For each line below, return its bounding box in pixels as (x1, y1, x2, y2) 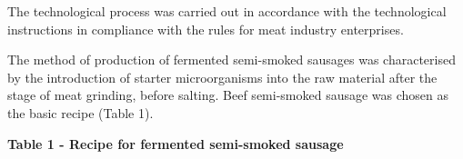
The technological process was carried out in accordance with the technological (7, 2, 447, 20)
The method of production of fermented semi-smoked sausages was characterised (7, 50, 456, 69)
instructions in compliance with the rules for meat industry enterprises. (7, 19, 404, 38)
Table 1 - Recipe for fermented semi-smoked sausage (7, 134, 344, 153)
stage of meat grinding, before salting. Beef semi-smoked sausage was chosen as (7, 85, 449, 104)
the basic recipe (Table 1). (7, 103, 154, 122)
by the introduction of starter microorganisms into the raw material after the (7, 67, 438, 86)
